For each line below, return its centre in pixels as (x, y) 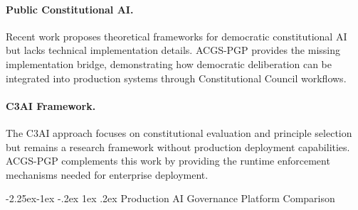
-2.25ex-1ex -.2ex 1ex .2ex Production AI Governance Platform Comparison (170, 198)
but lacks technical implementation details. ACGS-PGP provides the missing (173, 50)
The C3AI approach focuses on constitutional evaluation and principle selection (179, 132)
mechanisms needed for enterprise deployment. (107, 174)
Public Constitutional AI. (70, 9)
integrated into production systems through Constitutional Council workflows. (176, 78)
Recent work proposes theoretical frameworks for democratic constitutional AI (177, 36)
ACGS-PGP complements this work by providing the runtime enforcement (168, 161)
